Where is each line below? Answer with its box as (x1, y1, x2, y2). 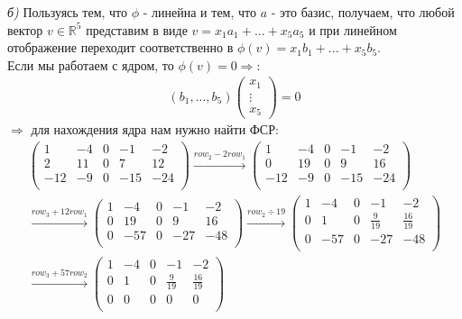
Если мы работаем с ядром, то (7, 55, 174, 74)
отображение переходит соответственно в (7, 38, 234, 57)
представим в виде (86, 20, 188, 39)
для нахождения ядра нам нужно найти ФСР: (31, 120, 279, 139)
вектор (7, 20, 43, 39)
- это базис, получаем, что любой (271, 3, 455, 21)
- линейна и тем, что (143, 3, 256, 21)
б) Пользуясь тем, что (7, 3, 128, 21)
